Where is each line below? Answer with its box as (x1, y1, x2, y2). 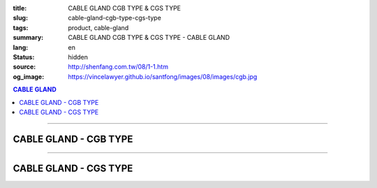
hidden (68, 52, 89, 61)
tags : (13, 23, 29, 31)
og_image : (13, 72, 45, 80)
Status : (13, 52, 35, 61)
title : (13, 4, 27, 12)
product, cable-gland (68, 23, 129, 31)
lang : (13, 43, 29, 52)
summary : (13, 34, 44, 42)
